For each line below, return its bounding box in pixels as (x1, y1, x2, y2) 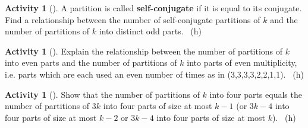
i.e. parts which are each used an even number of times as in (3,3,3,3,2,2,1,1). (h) (5, 68, 304, 80)
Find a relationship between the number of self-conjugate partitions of (5, 13, 260, 25)
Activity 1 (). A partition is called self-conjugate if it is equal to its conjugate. (5, 2, 302, 14)
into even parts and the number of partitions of (5, 56, 177, 69)
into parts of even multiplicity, (187, 56, 297, 69)
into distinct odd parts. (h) (99, 25, 202, 37)
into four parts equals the (209, 88, 302, 100)
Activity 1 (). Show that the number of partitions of (5, 88, 200, 100)
